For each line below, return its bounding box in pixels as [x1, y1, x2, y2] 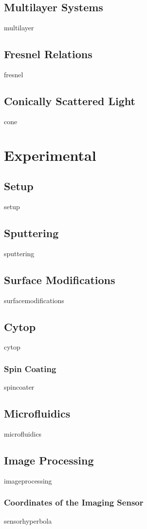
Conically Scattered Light [4, 93, 135, 108]
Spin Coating [4, 362, 56, 375]
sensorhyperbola [4, 515, 52, 526]
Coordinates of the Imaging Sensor [4, 496, 144, 508]
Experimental [4, 145, 96, 165]
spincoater [4, 382, 35, 392]
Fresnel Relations [4, 46, 92, 62]
